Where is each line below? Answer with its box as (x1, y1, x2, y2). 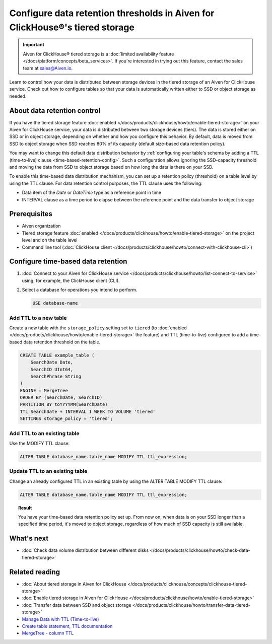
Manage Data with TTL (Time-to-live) (22, 616, 99, 622)
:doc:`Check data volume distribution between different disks (22, 547, 149, 553)
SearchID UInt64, (30, 367, 74, 372)
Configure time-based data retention (9, 257, 127, 266)
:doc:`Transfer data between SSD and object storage (22, 602, 131, 608)
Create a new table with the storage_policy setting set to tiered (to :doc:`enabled (9, 325, 187, 331)
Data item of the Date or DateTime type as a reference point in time (22, 189, 161, 196)
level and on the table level (22, 237, 78, 243)
